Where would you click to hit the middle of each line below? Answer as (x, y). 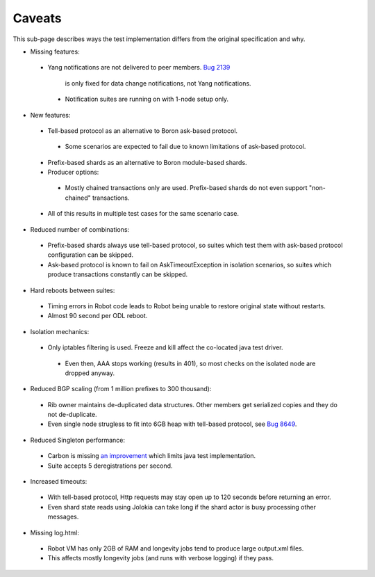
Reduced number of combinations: (80, 229)
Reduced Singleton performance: (77, 440)
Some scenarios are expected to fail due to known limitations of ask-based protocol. (185, 147)
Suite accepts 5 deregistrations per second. (110, 466)
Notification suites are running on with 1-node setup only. (147, 99)
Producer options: (73, 172)
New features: (50, 115)
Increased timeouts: (59, 482)
